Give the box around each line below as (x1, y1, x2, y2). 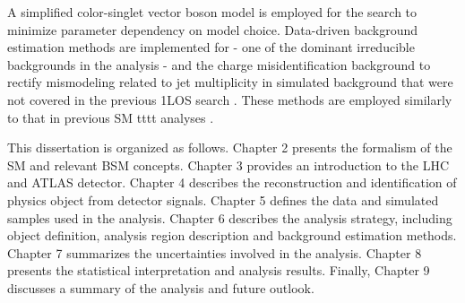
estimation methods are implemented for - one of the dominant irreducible (7, 38, 415, 56)
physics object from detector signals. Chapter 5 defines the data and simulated (7, 190, 439, 209)
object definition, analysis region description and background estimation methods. (7, 226, 457, 245)
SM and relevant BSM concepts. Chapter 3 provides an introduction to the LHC (7, 155, 450, 174)
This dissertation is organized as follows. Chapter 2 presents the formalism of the (7, 138, 452, 157)
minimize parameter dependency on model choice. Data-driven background (7, 20, 418, 39)
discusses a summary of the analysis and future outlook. (7, 278, 314, 297)
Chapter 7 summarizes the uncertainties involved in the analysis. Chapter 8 (7, 243, 422, 262)
